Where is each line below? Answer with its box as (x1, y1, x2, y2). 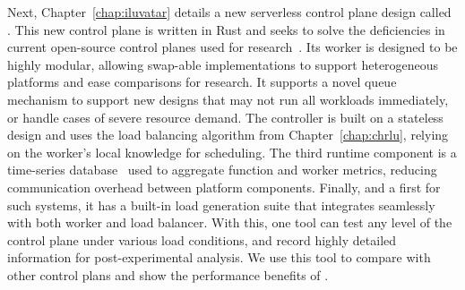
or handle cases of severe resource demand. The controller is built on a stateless (7, 107, 443, 126)
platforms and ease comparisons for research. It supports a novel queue (7, 72, 397, 91)
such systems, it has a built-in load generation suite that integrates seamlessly (7, 195, 435, 214)
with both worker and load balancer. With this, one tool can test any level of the (7, 213, 452, 232)
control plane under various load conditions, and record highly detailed (7, 230, 397, 249)
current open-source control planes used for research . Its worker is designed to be (7, 38, 458, 56)
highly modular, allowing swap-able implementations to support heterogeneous (7, 55, 439, 73)
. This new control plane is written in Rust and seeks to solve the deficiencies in (7, 20, 445, 38)
